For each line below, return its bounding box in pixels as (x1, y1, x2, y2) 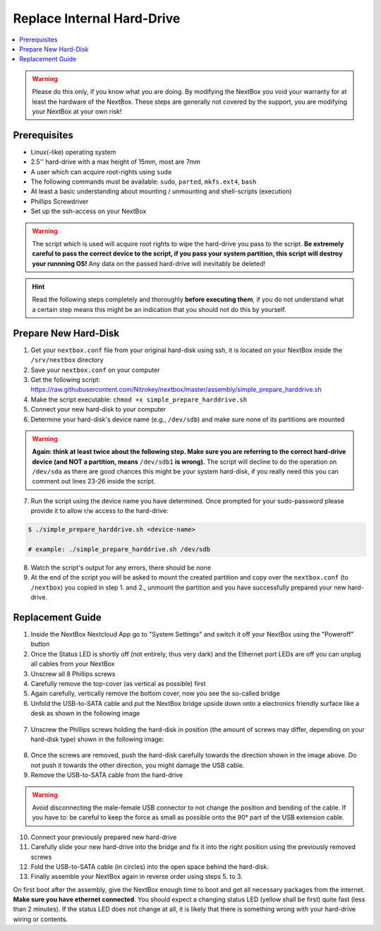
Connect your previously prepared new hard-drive (30, 833, 177, 841)
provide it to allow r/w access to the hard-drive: (30, 507, 169, 515)
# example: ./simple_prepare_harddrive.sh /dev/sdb (28, 546, 211, 553)
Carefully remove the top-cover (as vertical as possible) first (30, 680, 206, 688)
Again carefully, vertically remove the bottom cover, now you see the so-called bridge (30, 689, 280, 698)
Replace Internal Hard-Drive (13, 11, 181, 26)
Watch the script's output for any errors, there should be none (30, 563, 212, 572)
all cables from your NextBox (30, 660, 116, 668)
